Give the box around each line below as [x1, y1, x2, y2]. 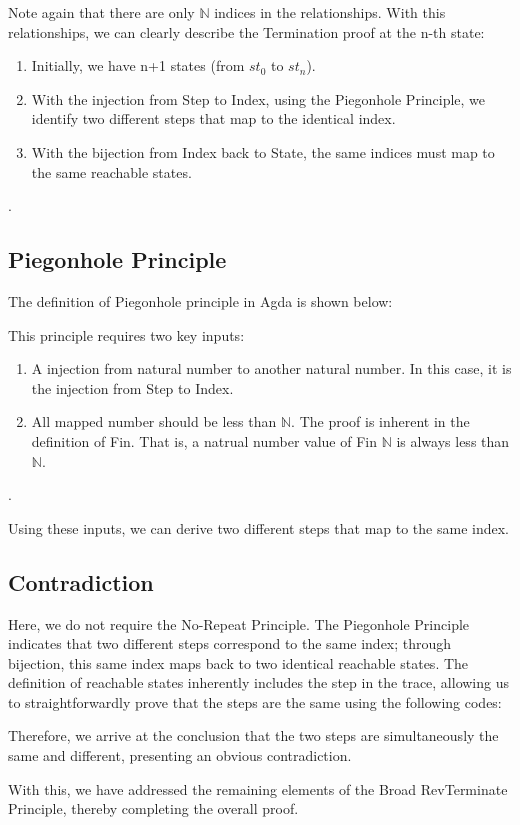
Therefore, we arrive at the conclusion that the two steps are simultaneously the [8, 725, 499, 746]
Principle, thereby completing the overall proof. [8, 798, 299, 819]
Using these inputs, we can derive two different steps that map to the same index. [8, 517, 509, 538]
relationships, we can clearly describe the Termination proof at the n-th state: [8, 21, 485, 42]
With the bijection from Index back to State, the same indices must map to [31, 141, 495, 162]
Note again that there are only [8, 2, 195, 22]
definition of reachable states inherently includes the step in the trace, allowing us [8, 672, 510, 693]
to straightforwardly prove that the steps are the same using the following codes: [8, 691, 502, 712]
